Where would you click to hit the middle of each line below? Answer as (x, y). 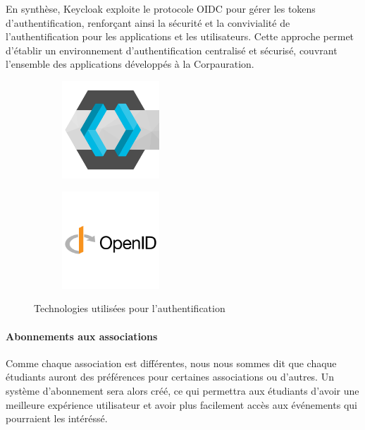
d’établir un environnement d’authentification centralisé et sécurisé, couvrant (172, 50)
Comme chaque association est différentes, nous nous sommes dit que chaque (171, 363)
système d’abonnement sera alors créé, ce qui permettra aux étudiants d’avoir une (182, 390)
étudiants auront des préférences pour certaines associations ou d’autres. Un (170, 377)
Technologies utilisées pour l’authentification (130, 308)
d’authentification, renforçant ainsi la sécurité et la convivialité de (148, 22)
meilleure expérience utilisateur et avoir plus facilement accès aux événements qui (181, 404)
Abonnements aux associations (82, 336)
